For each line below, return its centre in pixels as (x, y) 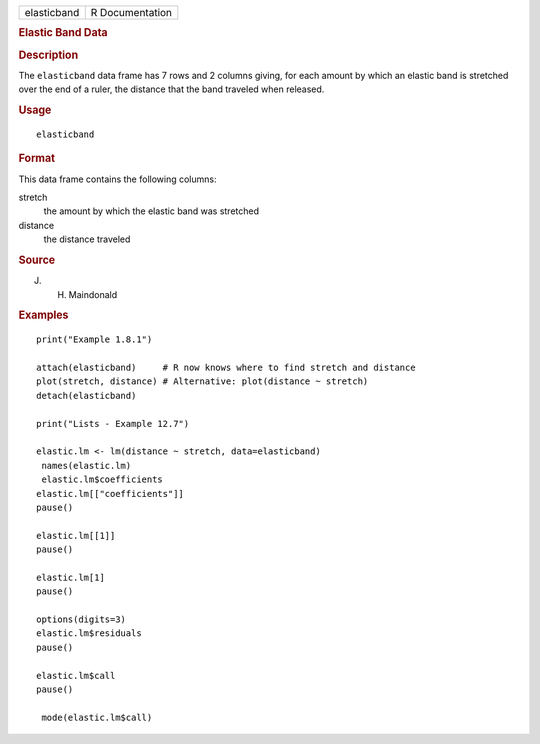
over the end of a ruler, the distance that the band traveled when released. (171, 89)
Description (48, 55)
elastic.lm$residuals (89, 633)
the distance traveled (87, 239)
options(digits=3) (81, 619)
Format (36, 158)
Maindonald (93, 294)
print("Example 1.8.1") (94, 339)
